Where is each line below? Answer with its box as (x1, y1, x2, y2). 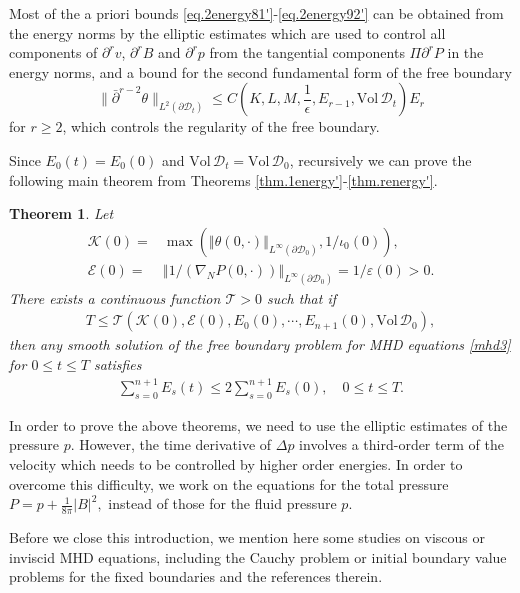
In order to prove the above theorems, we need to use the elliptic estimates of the (9, 414, 508, 435)
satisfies (93, 353, 142, 374)
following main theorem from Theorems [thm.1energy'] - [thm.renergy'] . (9, 169, 438, 190)
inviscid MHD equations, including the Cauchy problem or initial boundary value (9, 546, 507, 567)
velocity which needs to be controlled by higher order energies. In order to (9, 454, 463, 474)
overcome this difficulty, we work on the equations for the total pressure (9, 473, 449, 494)
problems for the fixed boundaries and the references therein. (9, 566, 383, 587)
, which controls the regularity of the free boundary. (62, 116, 380, 137)
